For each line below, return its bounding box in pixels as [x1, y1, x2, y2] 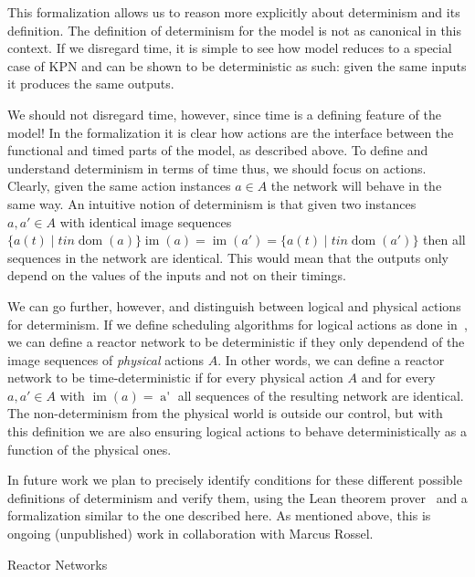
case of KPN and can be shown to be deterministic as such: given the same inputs [7, 56, 467, 75]
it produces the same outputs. [7, 74, 174, 93]
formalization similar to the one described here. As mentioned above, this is [7, 506, 431, 525]
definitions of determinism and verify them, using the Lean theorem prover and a [7, 488, 468, 507]
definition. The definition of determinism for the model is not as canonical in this [7, 20, 462, 39]
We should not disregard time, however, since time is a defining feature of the [7, 104, 441, 123]
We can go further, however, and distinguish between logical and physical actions [7, 296, 461, 315]
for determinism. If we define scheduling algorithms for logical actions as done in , [7, 314, 468, 333]
